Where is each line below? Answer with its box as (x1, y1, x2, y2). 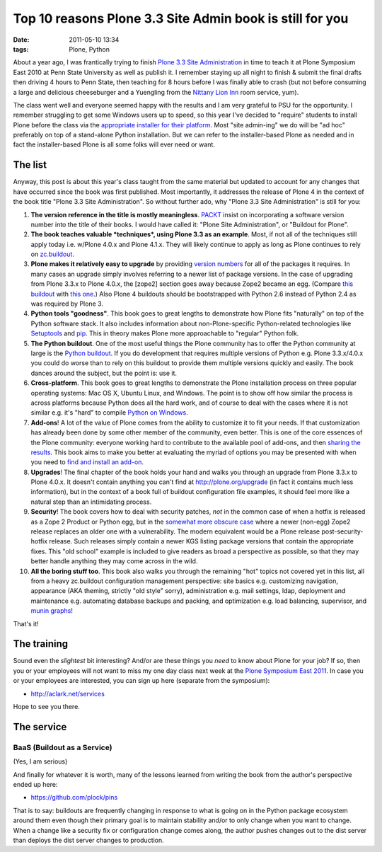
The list (13, 159, 47, 171)
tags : (13, 45, 29, 53)
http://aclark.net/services (30, 689, 105, 698)
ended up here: (13, 780, 58, 788)
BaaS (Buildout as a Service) (13, 742, 112, 752)
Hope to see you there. (13, 703, 81, 711)
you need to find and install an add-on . (30, 458, 144, 466)
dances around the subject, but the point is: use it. (30, 369, 177, 377)
